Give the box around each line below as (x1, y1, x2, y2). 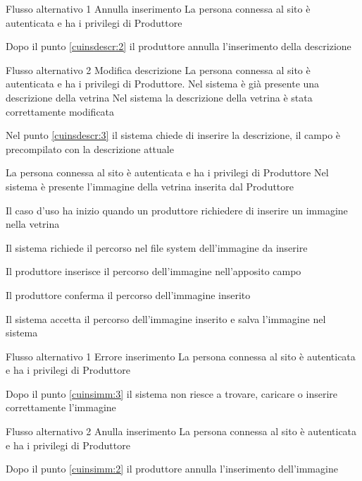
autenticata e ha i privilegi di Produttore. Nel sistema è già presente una (6, 76, 320, 91)
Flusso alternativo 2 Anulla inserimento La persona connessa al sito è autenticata (6, 424, 357, 439)
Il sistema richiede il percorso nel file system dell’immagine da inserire (6, 240, 308, 255)
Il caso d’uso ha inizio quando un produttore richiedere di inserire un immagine (6, 202, 348, 217)
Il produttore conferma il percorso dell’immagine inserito (6, 287, 251, 302)
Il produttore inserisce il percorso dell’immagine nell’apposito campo (6, 264, 301, 279)
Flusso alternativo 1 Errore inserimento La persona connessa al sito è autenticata (6, 348, 356, 363)
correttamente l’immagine (6, 400, 116, 415)
